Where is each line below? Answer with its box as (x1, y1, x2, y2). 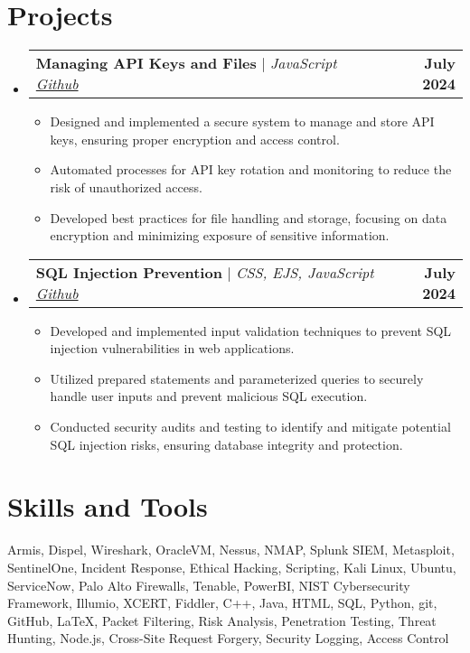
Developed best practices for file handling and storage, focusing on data (50, 208, 447, 227)
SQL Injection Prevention (35, 261, 222, 283)
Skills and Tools (7, 488, 208, 525)
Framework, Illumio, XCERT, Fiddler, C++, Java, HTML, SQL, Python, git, (7, 593, 437, 612)
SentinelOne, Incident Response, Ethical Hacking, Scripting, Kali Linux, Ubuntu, (7, 557, 456, 576)
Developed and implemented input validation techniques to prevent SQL (50, 321, 452, 340)
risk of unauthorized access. (50, 177, 202, 196)
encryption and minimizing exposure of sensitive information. (50, 226, 390, 245)
